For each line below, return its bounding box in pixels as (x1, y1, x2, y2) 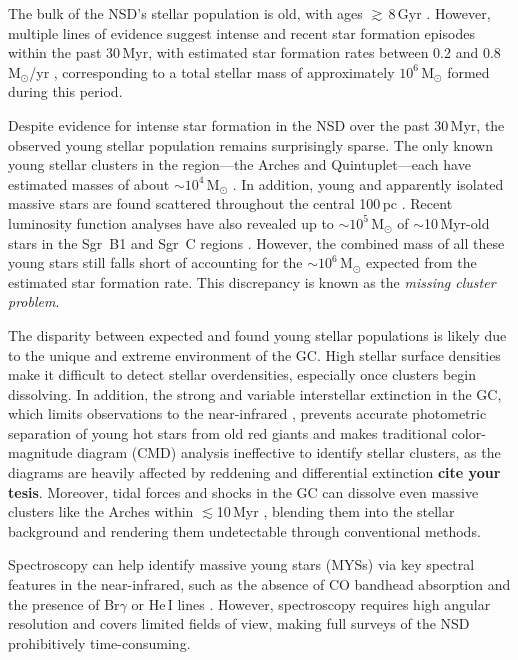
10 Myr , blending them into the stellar (216, 501, 455, 522)
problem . (8, 291, 60, 312)
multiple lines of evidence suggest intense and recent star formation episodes (8, 22, 475, 43)
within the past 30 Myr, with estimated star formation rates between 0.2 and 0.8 (8, 42, 501, 63)
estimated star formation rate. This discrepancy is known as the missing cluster (8, 271, 496, 292)
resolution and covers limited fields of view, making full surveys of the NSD (8, 613, 470, 634)
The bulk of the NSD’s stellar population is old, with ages (8, 3, 363, 23)
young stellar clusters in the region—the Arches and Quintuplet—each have (8, 154, 471, 175)
